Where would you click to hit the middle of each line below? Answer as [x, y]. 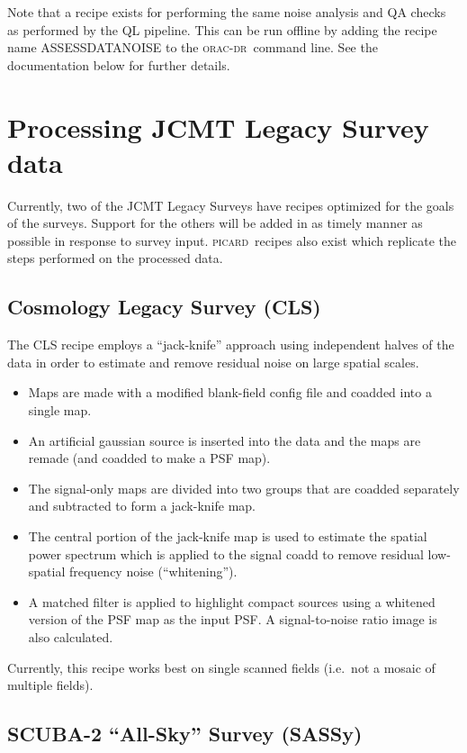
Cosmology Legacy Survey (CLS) [164, 307]
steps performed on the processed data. [115, 258]
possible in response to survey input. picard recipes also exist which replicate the [232, 240]
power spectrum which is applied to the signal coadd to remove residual [226, 553]
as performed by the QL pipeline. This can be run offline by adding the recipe [222, 29]
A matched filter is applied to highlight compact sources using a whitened [232, 601]
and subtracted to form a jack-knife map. [142, 506]
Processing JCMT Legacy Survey [218, 127]
